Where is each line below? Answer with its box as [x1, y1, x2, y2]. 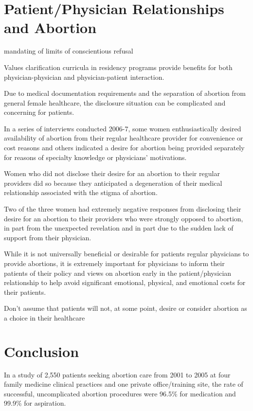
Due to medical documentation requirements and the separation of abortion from [4, 88, 246, 98]
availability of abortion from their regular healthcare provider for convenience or [4, 133, 243, 143]
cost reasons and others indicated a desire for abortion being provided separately [4, 143, 245, 153]
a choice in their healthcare [4, 312, 85, 322]
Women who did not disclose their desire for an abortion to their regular [4, 168, 220, 179]
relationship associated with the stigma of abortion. [4, 187, 158, 197]
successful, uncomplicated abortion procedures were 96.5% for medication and [4, 388, 236, 398]
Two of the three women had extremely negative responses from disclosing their [4, 204, 241, 214]
